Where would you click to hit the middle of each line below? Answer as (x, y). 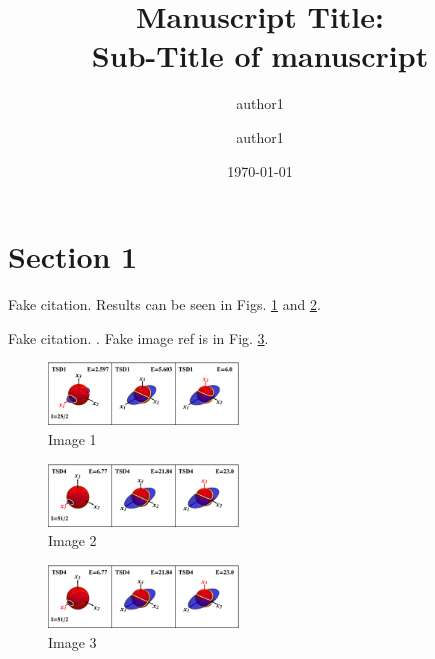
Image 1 (72, 438)
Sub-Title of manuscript (260, 55)
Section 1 (73, 256)
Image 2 (72, 540)
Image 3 (72, 641)
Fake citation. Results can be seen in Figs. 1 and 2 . (164, 304)
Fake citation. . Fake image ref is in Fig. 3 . (138, 337)
